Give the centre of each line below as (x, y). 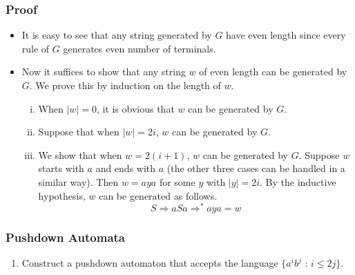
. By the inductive (298, 181)
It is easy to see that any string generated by (117, 35)
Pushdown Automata (65, 237)
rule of (36, 48)
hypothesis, (62, 195)
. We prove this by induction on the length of (125, 85)
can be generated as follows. (158, 195)
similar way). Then (78, 181)
